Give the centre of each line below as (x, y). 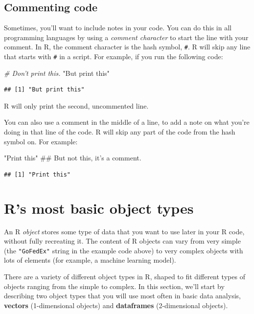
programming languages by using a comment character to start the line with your (126, 37)
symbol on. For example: (41, 141)
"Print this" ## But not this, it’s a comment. (73, 158)
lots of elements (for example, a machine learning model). (90, 260)
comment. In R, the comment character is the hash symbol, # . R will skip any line (127, 47)
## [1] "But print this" (44, 90)
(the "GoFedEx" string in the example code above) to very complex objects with (124, 250)
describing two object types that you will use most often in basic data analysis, (122, 296)
